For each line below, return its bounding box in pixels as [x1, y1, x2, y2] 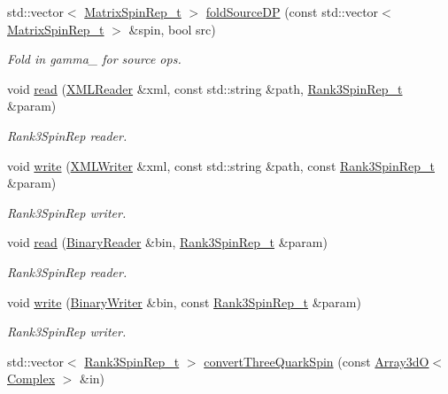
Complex [7, 369, 56, 388]
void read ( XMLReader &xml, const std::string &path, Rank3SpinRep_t [7, 79, 403, 97]
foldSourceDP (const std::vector [205, 3, 379, 20]
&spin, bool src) [128, 19, 216, 38]
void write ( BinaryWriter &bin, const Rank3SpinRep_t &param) [7, 292, 361, 311]
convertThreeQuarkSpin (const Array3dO [204, 352, 429, 370]
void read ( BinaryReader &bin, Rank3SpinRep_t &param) [7, 233, 328, 251]
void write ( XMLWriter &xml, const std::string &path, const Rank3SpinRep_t [7, 156, 435, 174]
